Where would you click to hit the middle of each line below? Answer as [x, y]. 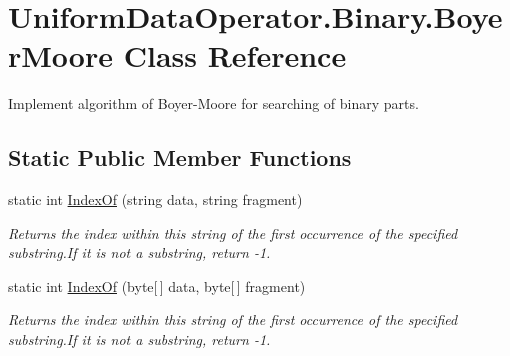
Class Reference [235, 55]
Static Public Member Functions [180, 157]
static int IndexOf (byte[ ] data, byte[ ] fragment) [157, 285]
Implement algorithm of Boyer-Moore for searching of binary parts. [213, 103]
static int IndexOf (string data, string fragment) [155, 199]
